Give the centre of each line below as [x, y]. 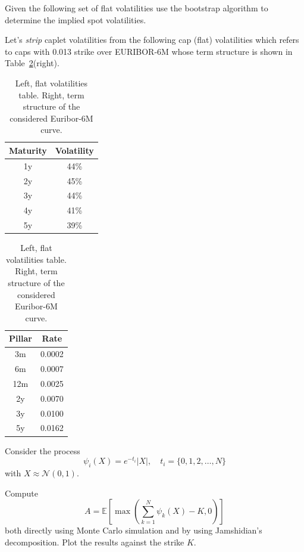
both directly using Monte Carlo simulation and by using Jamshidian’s [134, 530]
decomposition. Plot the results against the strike [95, 542]
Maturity [28, 150]
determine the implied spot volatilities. [76, 19]
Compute [21, 493]
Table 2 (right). [32, 63]
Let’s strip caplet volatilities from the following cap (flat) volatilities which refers [152, 40]
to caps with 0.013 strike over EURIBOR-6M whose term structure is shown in [149, 51]
